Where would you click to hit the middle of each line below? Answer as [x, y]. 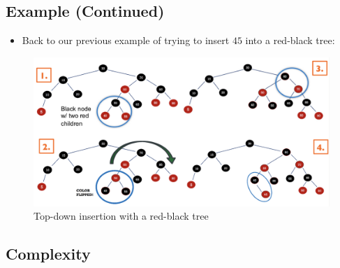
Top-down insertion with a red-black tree [121, 216]
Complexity [48, 254]
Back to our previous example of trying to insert [126, 40]
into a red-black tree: [290, 40]
